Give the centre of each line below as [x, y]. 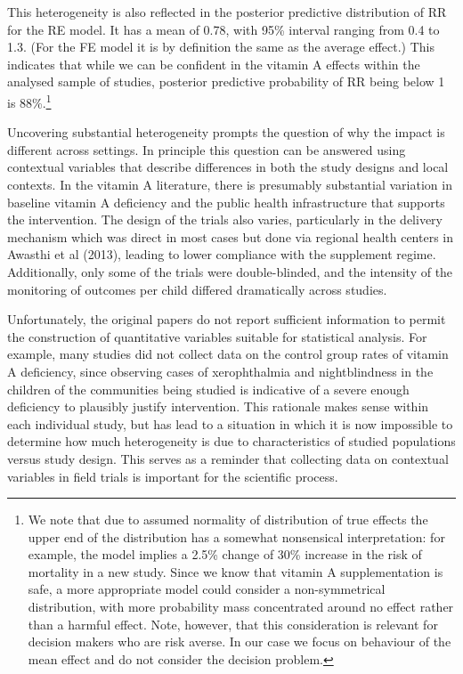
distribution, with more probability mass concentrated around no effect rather [241, 607]
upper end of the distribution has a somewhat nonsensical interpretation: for [236, 536]
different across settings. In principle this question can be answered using [207, 149]
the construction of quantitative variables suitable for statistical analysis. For [217, 336]
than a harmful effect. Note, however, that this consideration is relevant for [233, 624]
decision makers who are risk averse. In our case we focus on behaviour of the [240, 642]
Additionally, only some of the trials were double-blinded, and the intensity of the [230, 271]
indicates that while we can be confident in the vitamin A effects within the [214, 64]
